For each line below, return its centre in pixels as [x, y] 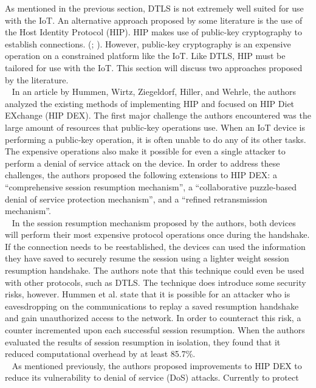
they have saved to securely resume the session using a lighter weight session [147, 258]
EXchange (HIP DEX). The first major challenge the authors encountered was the [158, 115]
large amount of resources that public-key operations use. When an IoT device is [155, 127]
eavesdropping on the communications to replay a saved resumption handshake [152, 306]
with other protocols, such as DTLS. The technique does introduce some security [156, 282]
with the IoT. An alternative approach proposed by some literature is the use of [154, 20]
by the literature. [37, 79]
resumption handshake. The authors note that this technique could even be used [155, 270]
